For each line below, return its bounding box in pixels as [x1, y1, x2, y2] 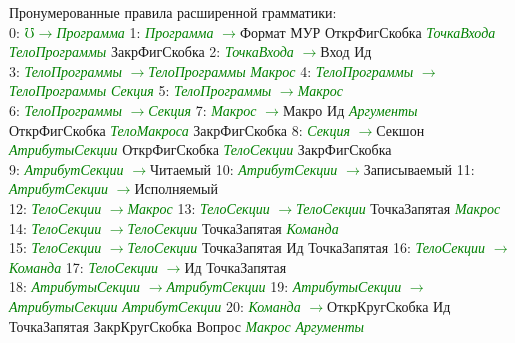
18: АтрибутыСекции [9, 276, 141, 297]
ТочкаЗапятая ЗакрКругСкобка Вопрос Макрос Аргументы [9, 315, 365, 336]
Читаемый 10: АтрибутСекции [150, 158, 338, 179]
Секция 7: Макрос [148, 99, 257, 120]
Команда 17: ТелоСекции [9, 256, 159, 277]
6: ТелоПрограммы [9, 99, 122, 120]
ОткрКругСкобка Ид [327, 295, 451, 316]
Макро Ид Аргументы [282, 99, 418, 120]
